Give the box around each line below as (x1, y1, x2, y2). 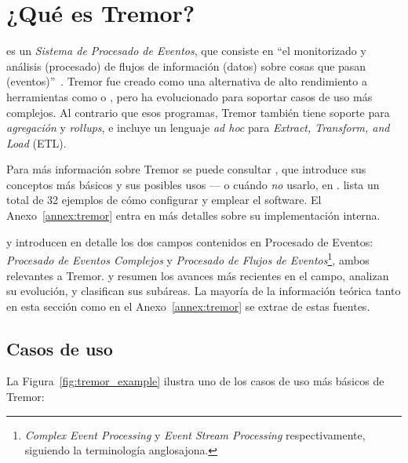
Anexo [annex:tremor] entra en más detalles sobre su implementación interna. (6, 207, 381, 224)
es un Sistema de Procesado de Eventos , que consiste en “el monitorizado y (6, 42, 366, 59)
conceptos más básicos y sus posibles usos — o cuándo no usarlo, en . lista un (6, 176, 380, 192)
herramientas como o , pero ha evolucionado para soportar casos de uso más (6, 88, 373, 104)
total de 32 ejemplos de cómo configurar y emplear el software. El (6, 191, 322, 208)
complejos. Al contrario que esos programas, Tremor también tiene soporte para (6, 104, 390, 120)
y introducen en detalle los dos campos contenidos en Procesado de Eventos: (6, 233, 373, 250)
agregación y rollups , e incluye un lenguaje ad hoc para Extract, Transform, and (6, 119, 390, 136)
